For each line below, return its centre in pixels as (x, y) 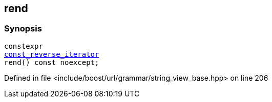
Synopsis (23, 29)
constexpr (24, 46)
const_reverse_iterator (52, 54)
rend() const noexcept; (52, 62)
